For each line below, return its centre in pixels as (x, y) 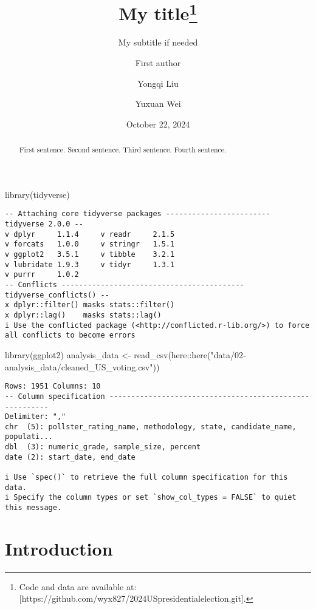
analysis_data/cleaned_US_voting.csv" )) (82, 366)
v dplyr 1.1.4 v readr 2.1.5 (90, 234)
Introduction (59, 548)
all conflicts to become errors (70, 335)
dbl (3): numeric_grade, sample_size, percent (103, 447)
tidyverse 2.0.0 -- (44, 224)
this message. (33, 508)
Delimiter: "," (36, 417)
